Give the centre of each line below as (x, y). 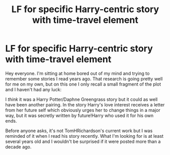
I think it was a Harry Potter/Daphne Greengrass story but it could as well (81, 99)
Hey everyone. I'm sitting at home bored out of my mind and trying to (77, 73)
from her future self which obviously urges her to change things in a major (83, 110)
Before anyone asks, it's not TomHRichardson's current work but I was (79, 131)
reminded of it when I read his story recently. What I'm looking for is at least (84, 136)
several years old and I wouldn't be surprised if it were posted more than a (83, 141)
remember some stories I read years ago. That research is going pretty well (84, 79)
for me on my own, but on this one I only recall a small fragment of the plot (83, 84)
